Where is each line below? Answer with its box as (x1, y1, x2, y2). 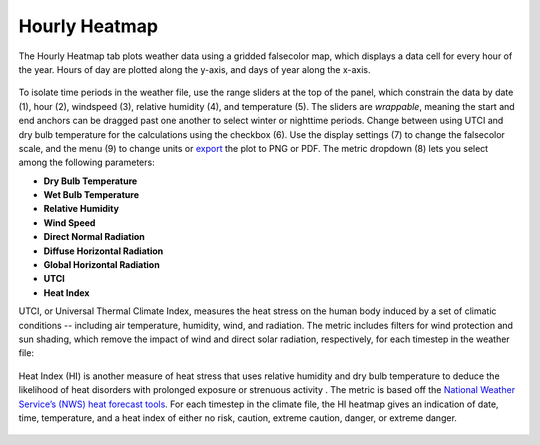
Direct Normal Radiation (43, 231, 145, 243)
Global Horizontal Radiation (43, 259, 160, 271)
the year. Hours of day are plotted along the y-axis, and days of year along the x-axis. (18, 63, 371, 75)
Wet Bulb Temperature (43, 189, 140, 201)
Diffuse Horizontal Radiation (43, 245, 164, 257)
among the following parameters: (18, 156, 155, 169)
